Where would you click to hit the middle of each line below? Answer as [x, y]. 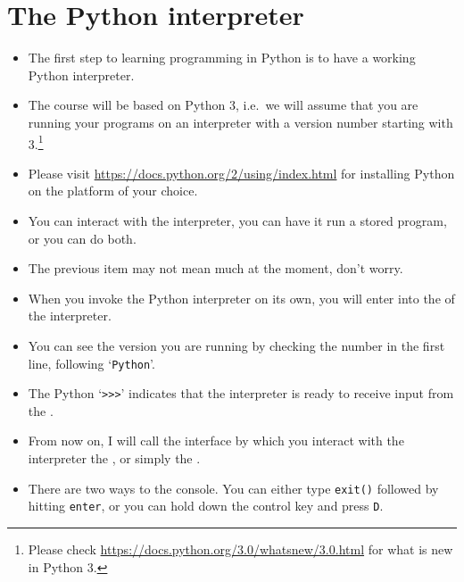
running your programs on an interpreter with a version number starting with [240, 122]
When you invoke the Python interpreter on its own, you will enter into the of [241, 298]
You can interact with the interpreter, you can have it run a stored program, [237, 220]
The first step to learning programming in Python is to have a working [222, 58]
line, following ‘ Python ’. [91, 363]
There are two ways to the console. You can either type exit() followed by [233, 488]
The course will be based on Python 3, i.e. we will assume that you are [223, 105]
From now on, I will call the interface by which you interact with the [216, 441]
